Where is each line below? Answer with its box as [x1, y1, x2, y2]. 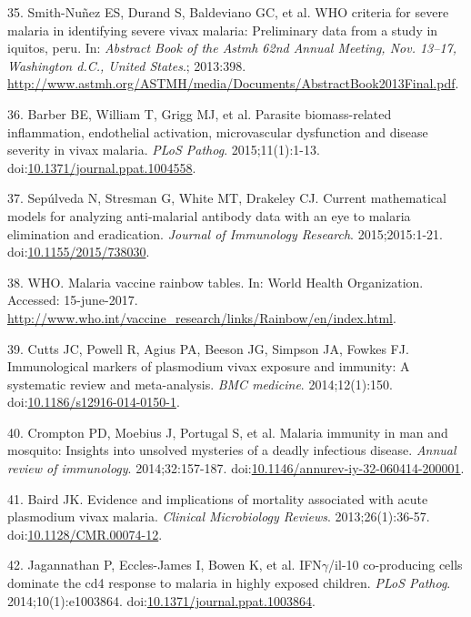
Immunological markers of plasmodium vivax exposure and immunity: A [7, 357, 410, 376]
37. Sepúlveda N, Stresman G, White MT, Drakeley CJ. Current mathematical [7, 188, 446, 207]
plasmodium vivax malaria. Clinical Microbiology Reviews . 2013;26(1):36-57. [7, 507, 430, 526]
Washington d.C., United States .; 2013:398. [7, 56, 246, 75]
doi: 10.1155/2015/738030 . [7, 242, 150, 261]
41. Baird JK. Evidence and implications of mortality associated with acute [7, 489, 428, 508]
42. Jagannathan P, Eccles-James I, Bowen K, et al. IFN [7, 555, 322, 574]
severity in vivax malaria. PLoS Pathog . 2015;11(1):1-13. [7, 140, 320, 159]
